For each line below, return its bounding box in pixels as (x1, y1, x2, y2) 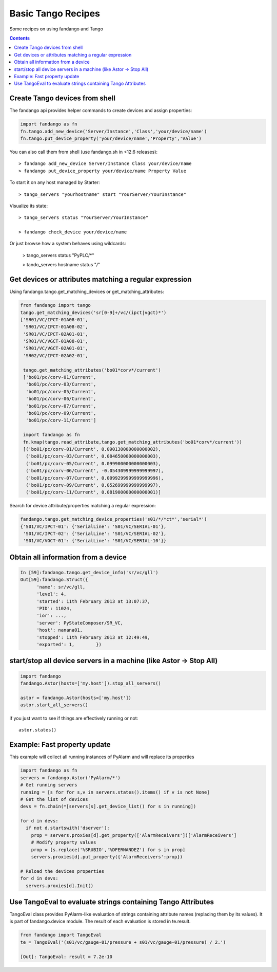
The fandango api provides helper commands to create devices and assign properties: (9, 107, 192, 114)
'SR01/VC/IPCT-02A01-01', (23, 331, 88, 337)
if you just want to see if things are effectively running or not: (9, 715, 138, 722)
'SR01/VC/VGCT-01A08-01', (23, 338, 88, 344)
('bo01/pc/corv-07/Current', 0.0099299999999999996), (26, 475, 164, 481)
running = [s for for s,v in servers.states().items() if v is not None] (20, 789, 210, 795)
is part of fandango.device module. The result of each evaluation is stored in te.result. (9, 918, 191, 925)
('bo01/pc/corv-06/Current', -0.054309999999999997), (26, 468, 164, 474)
